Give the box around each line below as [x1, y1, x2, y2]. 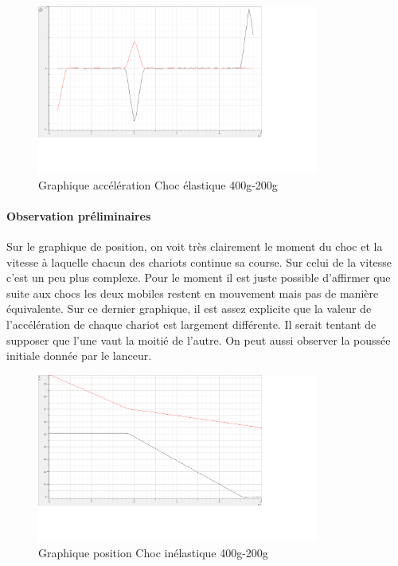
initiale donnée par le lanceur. [6, 347, 152, 364]
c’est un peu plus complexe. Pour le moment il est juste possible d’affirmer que [6, 269, 391, 286]
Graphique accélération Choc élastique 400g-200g [38, 176, 278, 193]
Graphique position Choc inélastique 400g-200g [38, 545, 268, 561]
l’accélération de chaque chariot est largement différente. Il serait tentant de [6, 315, 377, 332]
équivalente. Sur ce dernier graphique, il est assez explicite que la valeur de [6, 300, 372, 317]
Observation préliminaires [6, 207, 151, 224]
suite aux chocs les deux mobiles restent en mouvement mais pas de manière [6, 284, 379, 301]
